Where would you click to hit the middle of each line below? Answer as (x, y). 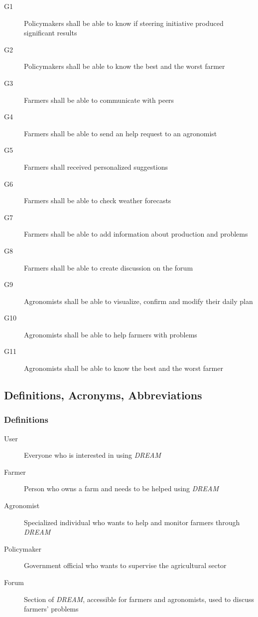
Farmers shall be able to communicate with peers (99, 100)
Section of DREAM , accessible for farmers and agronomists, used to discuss (139, 599)
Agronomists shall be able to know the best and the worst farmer (124, 368)
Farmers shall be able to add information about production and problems (136, 234)
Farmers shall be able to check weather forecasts (98, 200)
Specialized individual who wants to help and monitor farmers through (132, 522)
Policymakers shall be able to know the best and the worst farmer (125, 66)
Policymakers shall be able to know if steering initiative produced (124, 23)
